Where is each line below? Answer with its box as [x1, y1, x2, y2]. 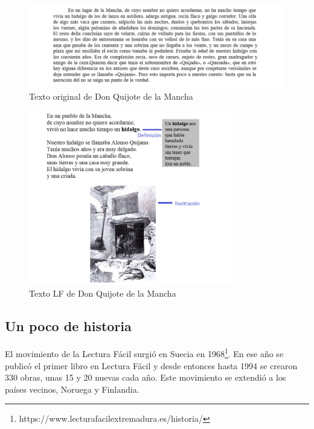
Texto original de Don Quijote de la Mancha [29, 90, 193, 103]
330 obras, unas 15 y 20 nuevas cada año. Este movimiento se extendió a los [5, 371, 286, 384]
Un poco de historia [5, 317, 132, 335]
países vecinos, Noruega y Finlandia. [5, 382, 139, 395]
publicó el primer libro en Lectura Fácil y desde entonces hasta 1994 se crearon [5, 359, 298, 372]
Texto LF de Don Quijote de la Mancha [29, 287, 176, 300]
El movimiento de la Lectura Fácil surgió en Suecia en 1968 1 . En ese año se [5, 346, 284, 360]
